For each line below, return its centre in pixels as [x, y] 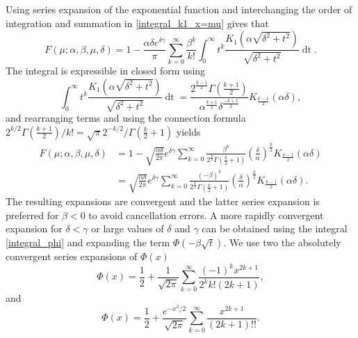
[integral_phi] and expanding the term [88, 242]
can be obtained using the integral [275, 228]
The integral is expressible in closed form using [106, 70]
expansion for [34, 228]
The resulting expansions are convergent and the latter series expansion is [163, 201]
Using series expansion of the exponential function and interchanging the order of [179, 9]
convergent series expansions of [72, 256]
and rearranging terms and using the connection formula [126, 117]
